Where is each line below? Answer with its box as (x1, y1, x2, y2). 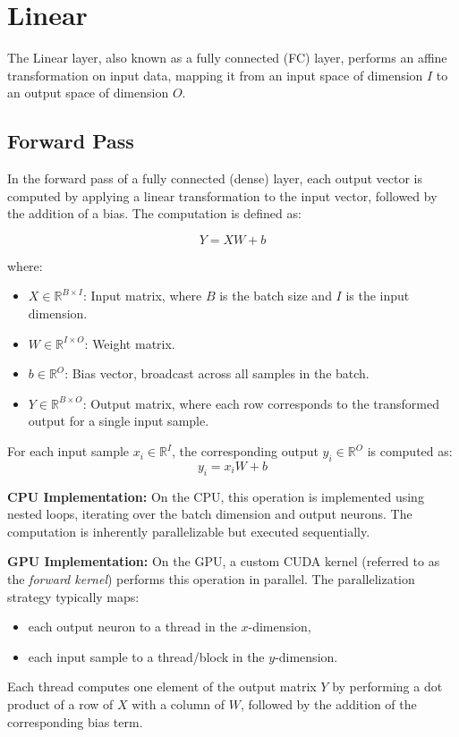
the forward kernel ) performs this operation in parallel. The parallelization (7, 570, 415, 589)
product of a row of (7, 694, 114, 713)
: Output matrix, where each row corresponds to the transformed (82, 394, 439, 412)
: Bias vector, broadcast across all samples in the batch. (64, 364, 370, 383)
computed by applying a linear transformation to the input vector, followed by (7, 186, 438, 205)
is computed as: (367, 442, 453, 461)
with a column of (132, 694, 225, 713)
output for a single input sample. (28, 411, 209, 430)
